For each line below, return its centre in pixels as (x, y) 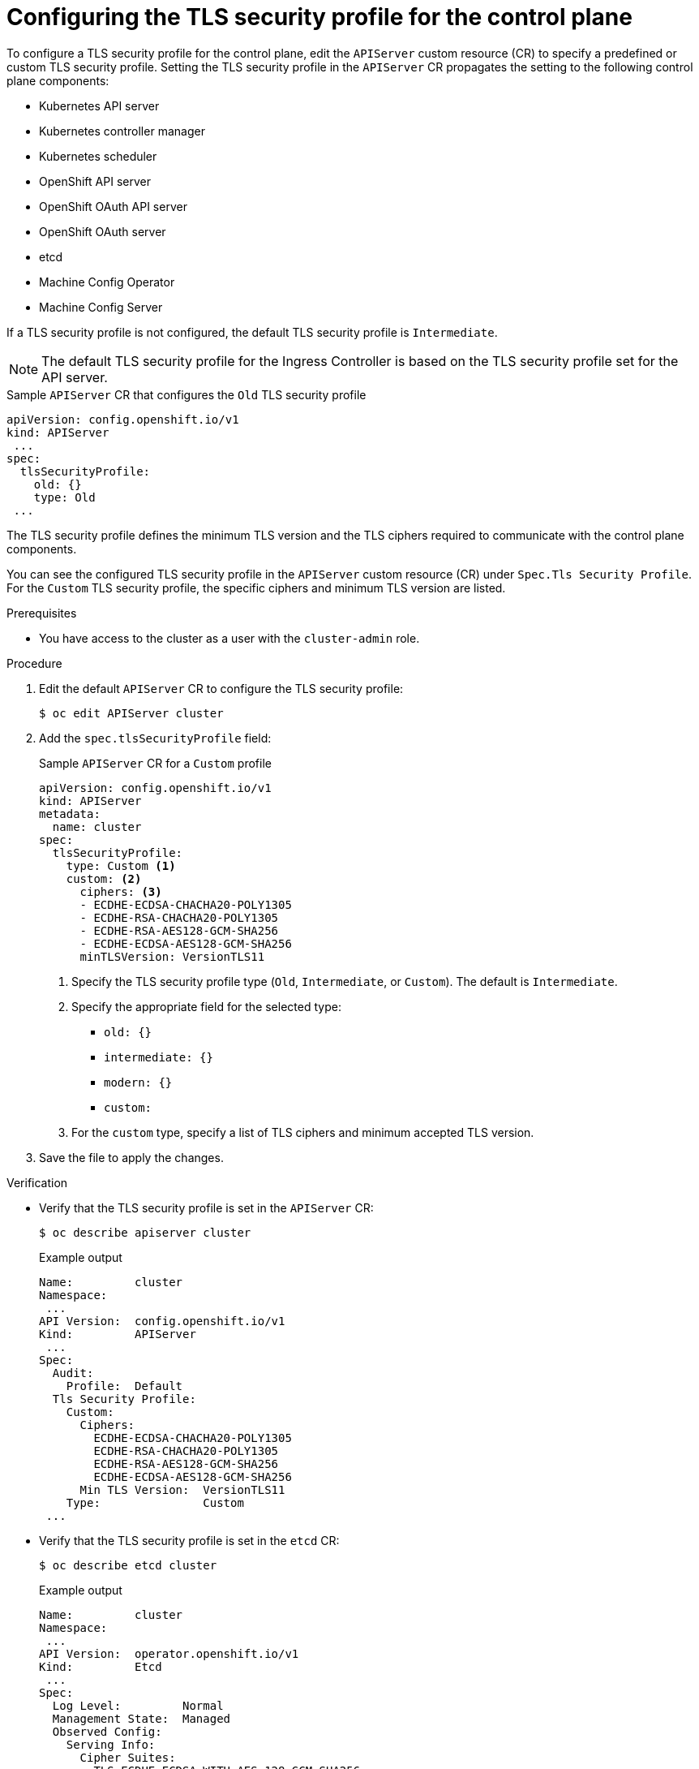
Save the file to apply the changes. (131, 1157)
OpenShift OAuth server (103, 231)
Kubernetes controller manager (122, 131)
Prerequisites (42, 613)
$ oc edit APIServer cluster (131, 713)
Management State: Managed (142, 1718)
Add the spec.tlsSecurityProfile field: (155, 738)
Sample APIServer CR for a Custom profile (155, 763)
